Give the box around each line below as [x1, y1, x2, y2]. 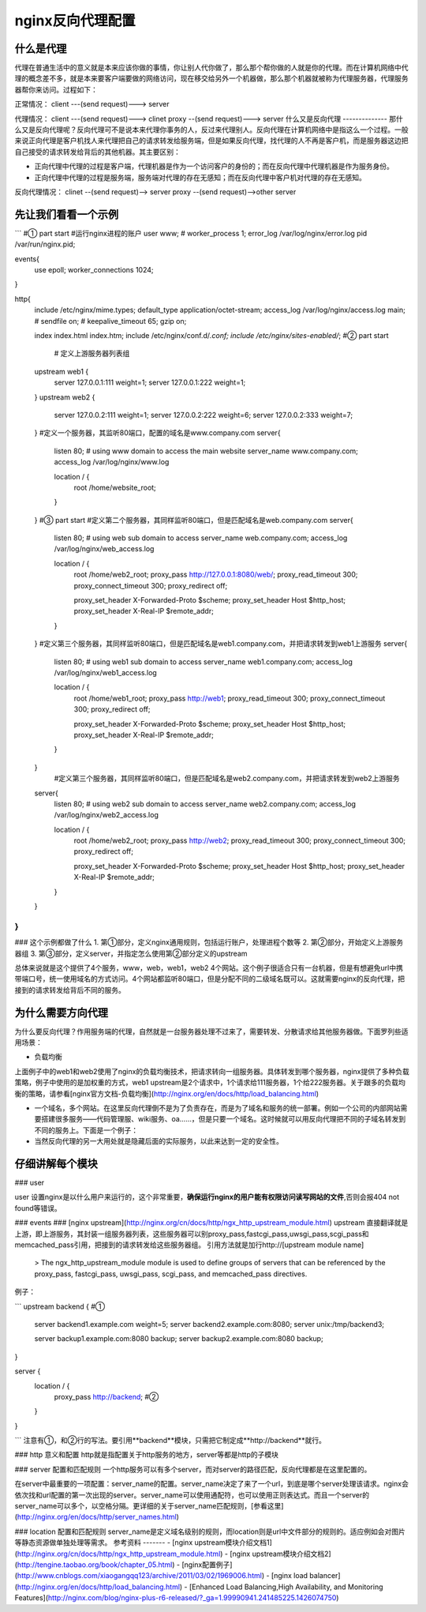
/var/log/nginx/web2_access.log [54, 810, 159, 820]
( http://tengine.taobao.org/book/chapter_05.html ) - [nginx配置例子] [14, 1560, 233, 1569]
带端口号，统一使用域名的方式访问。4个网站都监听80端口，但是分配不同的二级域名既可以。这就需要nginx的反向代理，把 [14, 974, 405, 983]
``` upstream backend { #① [14, 1302, 106, 1311]
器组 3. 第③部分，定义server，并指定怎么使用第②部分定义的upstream [14, 949, 248, 958]
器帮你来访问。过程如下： [14, 85, 98, 94]
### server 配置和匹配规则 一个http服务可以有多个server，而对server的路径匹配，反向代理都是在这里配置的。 [14, 1464, 372, 1474]
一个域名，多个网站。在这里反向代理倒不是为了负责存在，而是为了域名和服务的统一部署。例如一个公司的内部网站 [34, 1103, 401, 1113]
